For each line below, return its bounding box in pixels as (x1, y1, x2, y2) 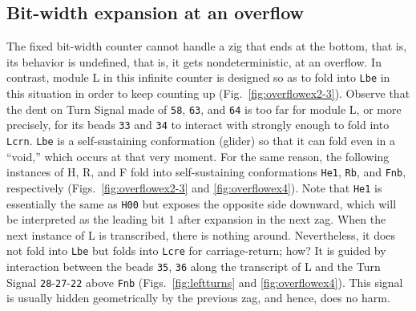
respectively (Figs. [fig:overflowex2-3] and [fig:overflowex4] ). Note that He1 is (6, 179, 382, 196)
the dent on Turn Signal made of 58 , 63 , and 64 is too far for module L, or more (6, 100, 402, 117)
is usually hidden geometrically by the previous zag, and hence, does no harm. (6, 289, 390, 306)
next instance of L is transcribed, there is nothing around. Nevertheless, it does (6, 226, 396, 243)
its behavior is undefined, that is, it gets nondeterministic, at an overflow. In (6, 53, 382, 70)
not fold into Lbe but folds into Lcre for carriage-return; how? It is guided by (6, 242, 386, 259)
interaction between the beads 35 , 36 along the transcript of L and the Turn (6, 258, 381, 275)
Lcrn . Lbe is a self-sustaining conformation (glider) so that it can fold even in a (6, 131, 395, 148)
